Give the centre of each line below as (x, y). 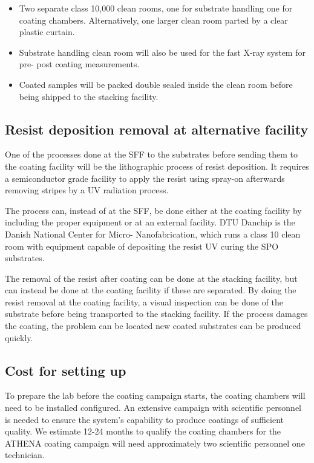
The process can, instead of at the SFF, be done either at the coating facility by (153, 210)
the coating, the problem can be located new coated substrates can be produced (153, 326)
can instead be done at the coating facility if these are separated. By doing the (151, 290)
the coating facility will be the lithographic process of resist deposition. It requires (157, 166)
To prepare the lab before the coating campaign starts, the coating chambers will (155, 395)
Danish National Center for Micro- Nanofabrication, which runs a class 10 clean (153, 234)
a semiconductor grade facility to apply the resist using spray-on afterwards (145, 178)
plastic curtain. (47, 32)
